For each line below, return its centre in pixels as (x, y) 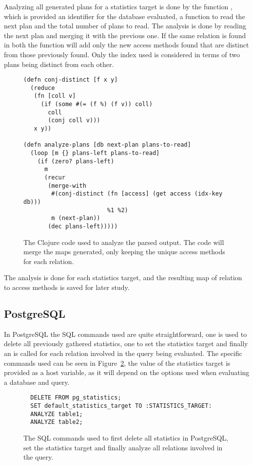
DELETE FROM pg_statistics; (76, 398)
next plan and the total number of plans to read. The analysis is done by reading (125, 26)
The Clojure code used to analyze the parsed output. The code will (124, 242)
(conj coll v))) (74, 121)
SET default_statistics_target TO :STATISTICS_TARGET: (121, 406)
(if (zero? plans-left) (76, 161)
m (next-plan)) (76, 218)
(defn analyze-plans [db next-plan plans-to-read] (107, 145)
